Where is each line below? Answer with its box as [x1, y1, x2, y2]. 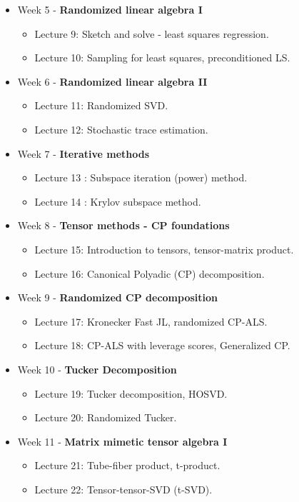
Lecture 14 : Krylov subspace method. [34, 194, 201, 209]
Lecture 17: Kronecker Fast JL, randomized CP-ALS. [34, 313, 268, 328]
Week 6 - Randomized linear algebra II [17, 74, 208, 89]
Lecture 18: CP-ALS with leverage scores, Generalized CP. [34, 338, 290, 353]
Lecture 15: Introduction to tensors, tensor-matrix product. [34, 241, 294, 256]
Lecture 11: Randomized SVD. [34, 98, 168, 113]
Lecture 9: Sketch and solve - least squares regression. [34, 26, 269, 41]
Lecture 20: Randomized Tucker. [34, 410, 177, 425]
